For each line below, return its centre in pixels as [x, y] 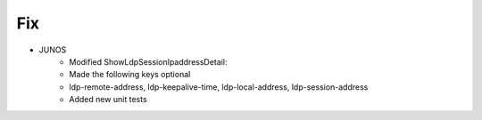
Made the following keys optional [130, 75]
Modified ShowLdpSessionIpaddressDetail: [148, 61]
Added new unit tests [108, 100]
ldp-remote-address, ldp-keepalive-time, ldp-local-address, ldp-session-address [219, 87]
